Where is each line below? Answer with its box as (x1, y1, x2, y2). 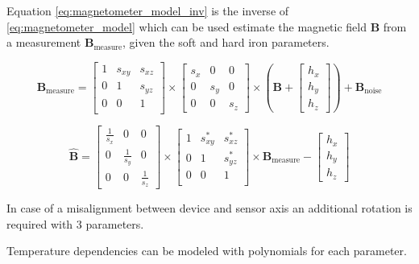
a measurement (6, 34, 81, 51)
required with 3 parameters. (6, 215, 144, 232)
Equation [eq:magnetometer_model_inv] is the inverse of (6, 2, 289, 19)
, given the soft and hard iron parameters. (122, 34, 330, 51)
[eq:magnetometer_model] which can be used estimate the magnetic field (6, 18, 367, 35)
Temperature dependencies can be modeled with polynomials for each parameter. (6, 242, 407, 259)
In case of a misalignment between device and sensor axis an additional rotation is (6, 200, 413, 217)
